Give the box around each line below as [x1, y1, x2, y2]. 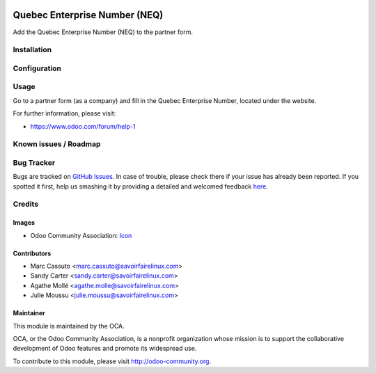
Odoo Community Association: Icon [30, 231, 132, 239]
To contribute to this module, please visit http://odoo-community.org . [13, 357, 212, 365]
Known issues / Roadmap [13, 139, 101, 149]
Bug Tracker [13, 157, 56, 167]
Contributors [13, 249, 52, 257]
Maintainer [13, 309, 45, 317]
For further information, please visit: [13, 109, 116, 118]
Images [13, 219, 35, 227]
